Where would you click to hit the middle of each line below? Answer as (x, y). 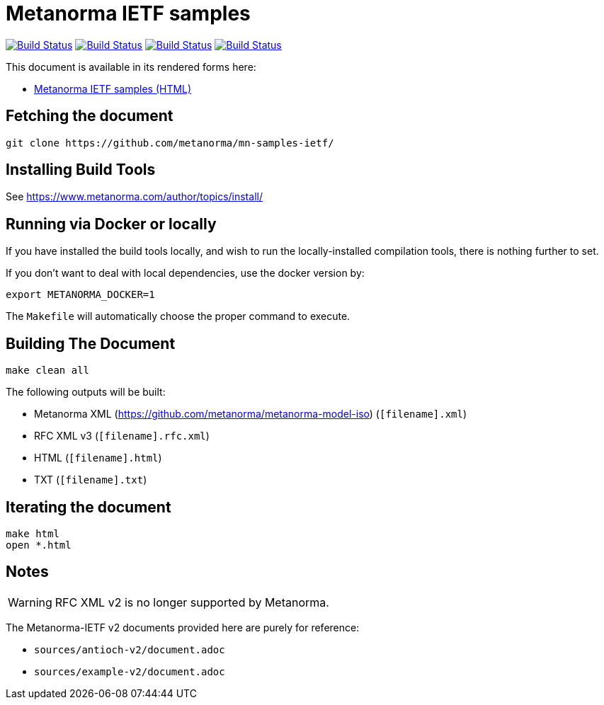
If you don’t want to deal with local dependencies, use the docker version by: (185, 273)
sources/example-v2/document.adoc (130, 671)
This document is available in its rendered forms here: (131, 67)
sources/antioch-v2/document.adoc (130, 649)
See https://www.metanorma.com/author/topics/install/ (134, 197)
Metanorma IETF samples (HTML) (113, 88)
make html (33, 533)
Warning (30, 602)
